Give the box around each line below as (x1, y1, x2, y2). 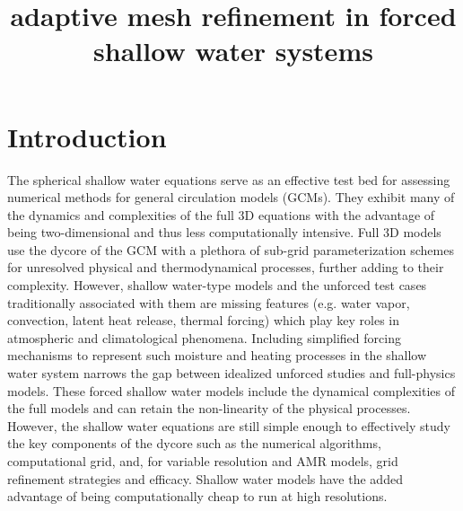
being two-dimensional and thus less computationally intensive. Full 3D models (7, 223, 441, 242)
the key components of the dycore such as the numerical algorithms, (7, 434, 381, 453)
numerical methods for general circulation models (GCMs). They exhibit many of (7, 188, 455, 207)
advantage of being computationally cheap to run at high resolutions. (7, 487, 388, 506)
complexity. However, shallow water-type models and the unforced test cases (7, 276, 427, 295)
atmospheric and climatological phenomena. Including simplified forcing (7, 328, 401, 347)
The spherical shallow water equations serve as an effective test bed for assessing (7, 170, 450, 189)
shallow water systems (93, 32, 373, 69)
